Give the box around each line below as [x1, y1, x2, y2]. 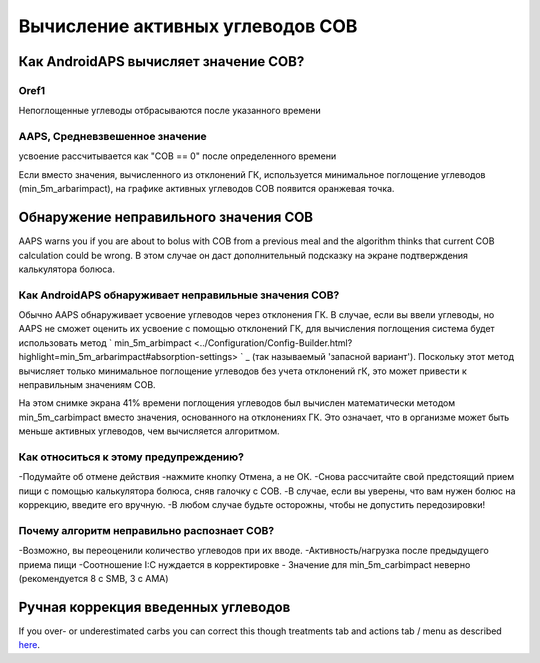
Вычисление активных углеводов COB [18, 15, 358, 37]
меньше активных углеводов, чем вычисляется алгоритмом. [18, 425, 280, 437]
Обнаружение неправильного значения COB [18, 209, 314, 226]
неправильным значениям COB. [18, 379, 156, 391]
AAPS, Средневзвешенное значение [18, 130, 207, 144]
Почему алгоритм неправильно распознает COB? [18, 523, 275, 537]
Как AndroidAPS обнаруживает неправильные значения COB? [18, 288, 340, 302]
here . [18, 639, 40, 651]
